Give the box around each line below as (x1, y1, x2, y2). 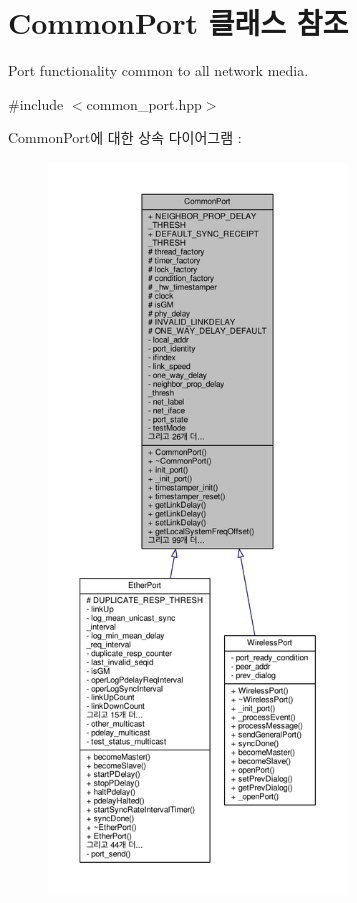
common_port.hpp (86, 93, 202, 114)
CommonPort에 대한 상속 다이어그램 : (8, 127, 242, 148)
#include (8, 93, 64, 114)
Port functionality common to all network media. (8, 60, 309, 81)
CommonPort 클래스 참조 (8, 2, 349, 43)
